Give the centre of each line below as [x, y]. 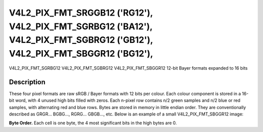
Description [27, 82]
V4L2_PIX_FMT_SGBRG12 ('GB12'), [81, 40]
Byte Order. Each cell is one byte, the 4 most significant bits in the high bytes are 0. [93, 123]
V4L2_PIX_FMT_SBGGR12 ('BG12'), [81, 54]
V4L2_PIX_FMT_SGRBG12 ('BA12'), [81, 26]
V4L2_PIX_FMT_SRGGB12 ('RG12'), [81, 13]
